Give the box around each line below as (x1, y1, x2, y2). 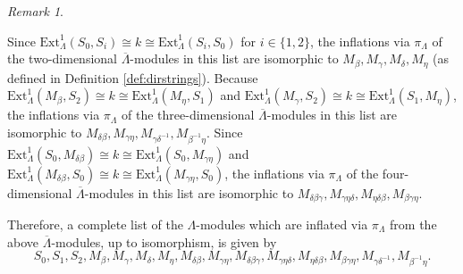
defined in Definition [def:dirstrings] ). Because (7, 68, 258, 87)
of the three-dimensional (122, 105, 255, 124)
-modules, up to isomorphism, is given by (51, 232, 277, 251)
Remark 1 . (7, 2, 63, 20)
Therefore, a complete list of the (7, 215, 183, 234)
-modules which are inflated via (196, 215, 368, 234)
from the (390, 215, 437, 234)
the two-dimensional (7, 49, 117, 68)
